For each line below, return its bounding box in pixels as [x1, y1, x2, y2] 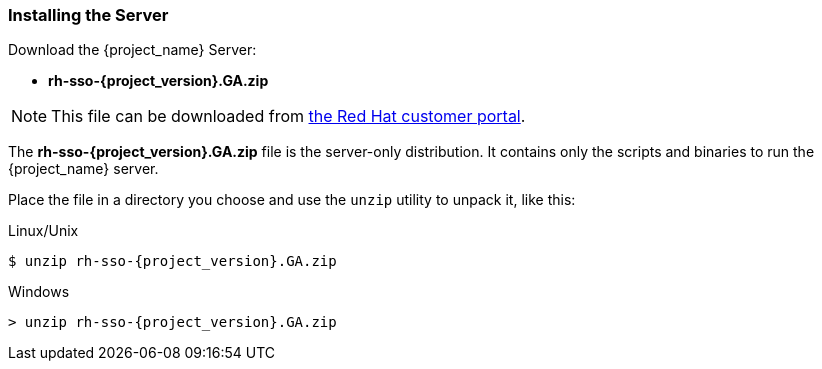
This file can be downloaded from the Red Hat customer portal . [51, 106, 526, 127]
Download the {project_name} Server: [8, 41, 257, 59]
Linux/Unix [8, 222, 79, 240]
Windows [8, 283, 70, 301]
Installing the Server [8, 5, 169, 25]
